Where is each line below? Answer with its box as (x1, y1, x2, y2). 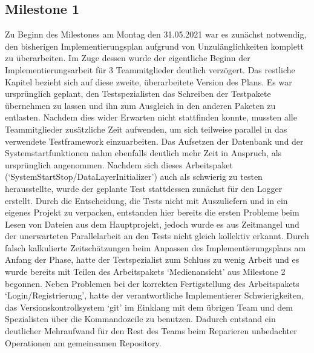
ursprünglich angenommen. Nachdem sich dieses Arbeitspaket (5, 158, 233, 171)
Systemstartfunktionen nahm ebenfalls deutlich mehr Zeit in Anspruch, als (5, 147, 282, 159)
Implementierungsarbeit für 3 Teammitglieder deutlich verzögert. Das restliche (5, 63, 295, 76)
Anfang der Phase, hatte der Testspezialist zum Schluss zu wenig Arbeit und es (5, 253, 299, 266)
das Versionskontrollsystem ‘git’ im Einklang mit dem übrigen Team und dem (5, 300, 293, 313)
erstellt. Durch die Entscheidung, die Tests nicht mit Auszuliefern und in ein (5, 194, 288, 206)
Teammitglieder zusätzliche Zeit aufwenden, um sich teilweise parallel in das (5, 122, 287, 135)
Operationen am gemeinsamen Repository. (5, 336, 162, 349)
